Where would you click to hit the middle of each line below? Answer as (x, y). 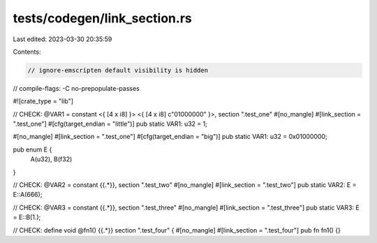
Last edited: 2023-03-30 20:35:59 (62, 39)
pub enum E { (32, 149)
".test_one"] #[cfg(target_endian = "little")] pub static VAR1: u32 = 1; (110, 124)
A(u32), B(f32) (51, 159)
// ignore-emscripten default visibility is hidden (118, 70)
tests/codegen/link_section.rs (102, 18)
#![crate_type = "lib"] (43, 101)
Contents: (27, 52)
